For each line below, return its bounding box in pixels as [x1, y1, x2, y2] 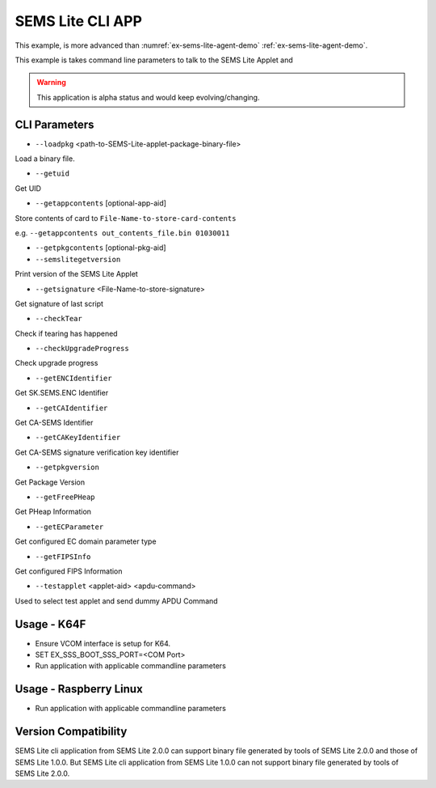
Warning [36, 78, 66, 87]
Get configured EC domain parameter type [15, 536, 157, 546]
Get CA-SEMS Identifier [15, 417, 94, 428]
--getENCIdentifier [35, 373, 112, 383]
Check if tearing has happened [15, 328, 118, 338]
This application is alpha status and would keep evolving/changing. [36, 92, 260, 102]
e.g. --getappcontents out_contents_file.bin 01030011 [15, 227, 230, 238]
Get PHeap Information [15, 506, 92, 517]
